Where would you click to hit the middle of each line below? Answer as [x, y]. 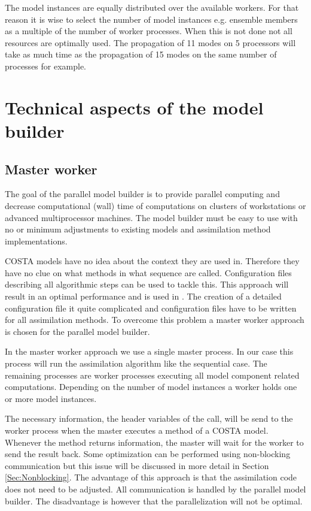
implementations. [36, 241]
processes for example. [46, 66]
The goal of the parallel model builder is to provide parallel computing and [142, 194]
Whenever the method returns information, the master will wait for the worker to [154, 442]
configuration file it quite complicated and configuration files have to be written [151, 308]
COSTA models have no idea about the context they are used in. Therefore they [152, 261]
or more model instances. [51, 398]
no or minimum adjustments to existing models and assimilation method [138, 229]
